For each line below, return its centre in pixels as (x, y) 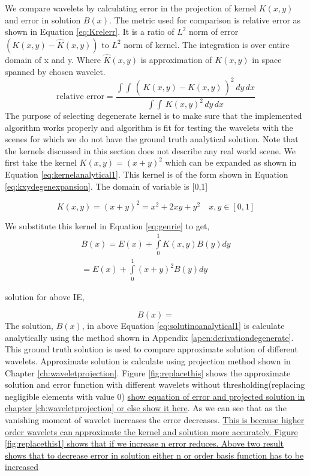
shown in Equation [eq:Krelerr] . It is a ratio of (90, 32)
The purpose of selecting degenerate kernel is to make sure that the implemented (154, 116)
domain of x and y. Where (53, 59)
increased (22, 467)
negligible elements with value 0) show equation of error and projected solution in (155, 396)
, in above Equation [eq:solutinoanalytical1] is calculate (183, 326)
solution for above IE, (45, 296)
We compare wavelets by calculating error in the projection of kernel (131, 8)
